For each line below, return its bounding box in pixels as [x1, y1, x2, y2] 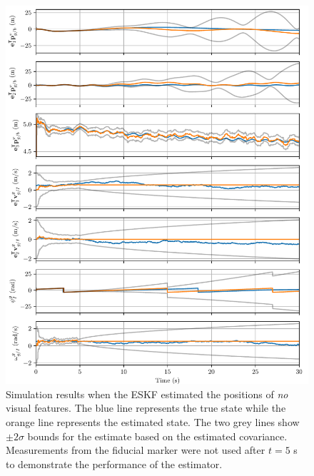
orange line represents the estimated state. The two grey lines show [6, 414, 300, 429]
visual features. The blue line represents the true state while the [6, 400, 286, 415]
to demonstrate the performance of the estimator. [6, 456, 223, 471]
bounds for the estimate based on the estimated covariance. [27, 428, 288, 443]
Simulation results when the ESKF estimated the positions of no [6, 386, 288, 401]
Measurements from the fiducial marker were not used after [6, 442, 265, 457]
